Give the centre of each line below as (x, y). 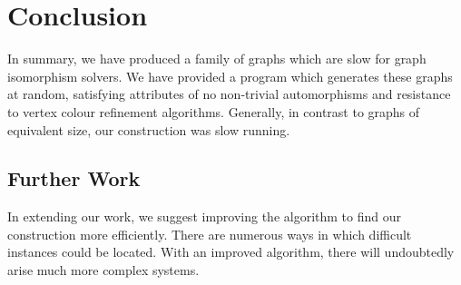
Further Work (74, 178)
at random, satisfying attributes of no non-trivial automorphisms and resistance (229, 94)
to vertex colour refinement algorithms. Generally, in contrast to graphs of (214, 111)
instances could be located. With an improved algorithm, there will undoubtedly (231, 252)
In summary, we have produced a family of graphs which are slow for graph (217, 59)
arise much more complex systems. (103, 270)
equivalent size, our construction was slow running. (149, 129)
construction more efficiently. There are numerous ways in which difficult (210, 234)
